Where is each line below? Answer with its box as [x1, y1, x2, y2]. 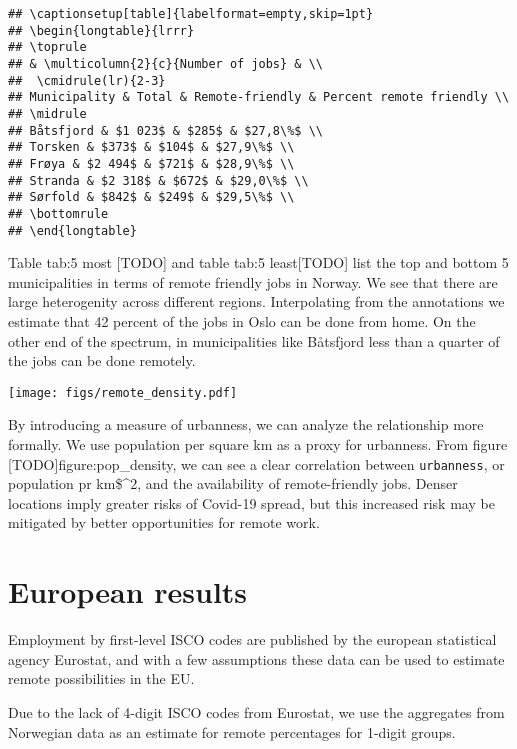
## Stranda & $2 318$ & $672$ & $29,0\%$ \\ [8, 173, 309, 188]
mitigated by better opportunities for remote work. [8, 512, 320, 533]
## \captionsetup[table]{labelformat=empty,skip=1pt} [8, 7, 374, 21]
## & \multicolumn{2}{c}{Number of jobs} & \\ [8, 56, 323, 71]
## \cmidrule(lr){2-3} [8, 73, 166, 88]
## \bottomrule [8, 206, 109, 221]
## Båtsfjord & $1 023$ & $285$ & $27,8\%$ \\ [8, 123, 323, 138]
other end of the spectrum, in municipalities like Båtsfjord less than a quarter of [8, 330, 500, 351]
